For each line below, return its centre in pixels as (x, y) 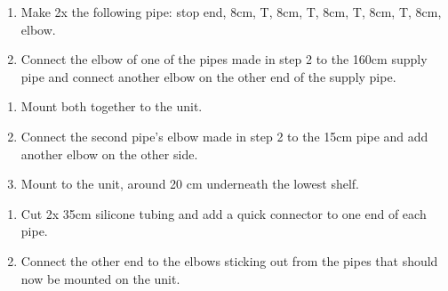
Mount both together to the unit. (112, 106)
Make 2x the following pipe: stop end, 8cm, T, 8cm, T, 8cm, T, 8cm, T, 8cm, (231, 12)
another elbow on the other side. (109, 154)
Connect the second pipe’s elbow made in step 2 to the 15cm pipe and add (224, 136)
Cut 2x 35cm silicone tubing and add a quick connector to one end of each (224, 213)
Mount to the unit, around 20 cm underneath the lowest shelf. (190, 184)
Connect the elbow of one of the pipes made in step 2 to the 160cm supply (224, 59)
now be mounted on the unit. (100, 278)
